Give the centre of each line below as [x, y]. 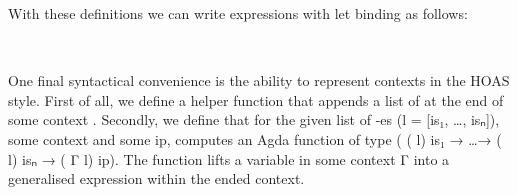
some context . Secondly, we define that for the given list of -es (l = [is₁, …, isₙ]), [254, 119]
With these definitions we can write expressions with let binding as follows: [238, 13]
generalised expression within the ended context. [156, 178]
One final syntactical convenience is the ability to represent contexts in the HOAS [259, 80]
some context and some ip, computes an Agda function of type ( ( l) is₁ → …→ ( [255, 138]
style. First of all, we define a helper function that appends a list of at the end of [256, 99]
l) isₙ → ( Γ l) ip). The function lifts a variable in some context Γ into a [229, 158]
